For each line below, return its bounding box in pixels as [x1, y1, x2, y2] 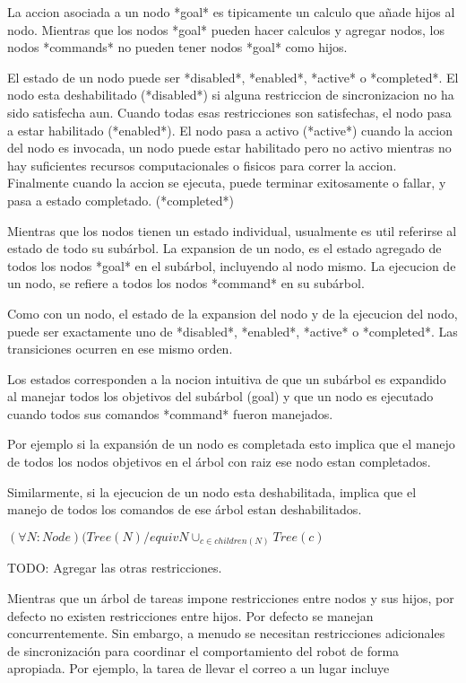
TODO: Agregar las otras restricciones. [7, 558, 222, 577]
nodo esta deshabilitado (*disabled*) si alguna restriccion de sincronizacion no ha [7, 85, 454, 104]
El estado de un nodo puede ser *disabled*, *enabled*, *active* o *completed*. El [7, 67, 459, 86]
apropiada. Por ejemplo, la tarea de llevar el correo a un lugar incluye [7, 659, 390, 678]
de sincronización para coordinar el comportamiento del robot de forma [7, 641, 400, 660]
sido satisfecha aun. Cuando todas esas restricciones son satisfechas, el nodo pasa [7, 102, 452, 121]
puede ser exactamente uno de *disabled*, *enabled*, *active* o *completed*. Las [7, 321, 458, 340]
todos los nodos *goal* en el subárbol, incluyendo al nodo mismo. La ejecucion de [7, 256, 456, 275]
